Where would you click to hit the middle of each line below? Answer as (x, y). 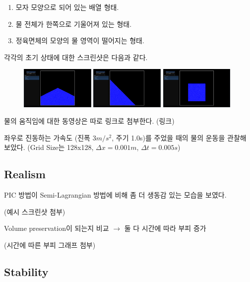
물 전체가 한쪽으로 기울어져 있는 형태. (74, 24)
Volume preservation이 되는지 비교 (57, 228)
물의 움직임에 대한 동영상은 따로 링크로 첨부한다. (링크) (89, 121)
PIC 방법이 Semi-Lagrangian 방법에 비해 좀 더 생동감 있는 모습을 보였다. (115, 195)
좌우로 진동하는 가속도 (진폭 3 (50, 137)
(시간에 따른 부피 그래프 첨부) (50, 245)
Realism (25, 174)
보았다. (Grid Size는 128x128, (49, 147)
